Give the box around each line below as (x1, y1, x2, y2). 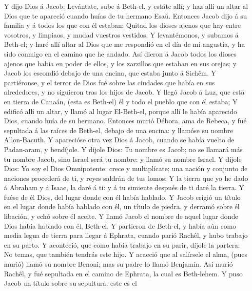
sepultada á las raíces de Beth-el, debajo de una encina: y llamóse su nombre (4, 125, 233, 135)
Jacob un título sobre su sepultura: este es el (4, 278, 137, 288)
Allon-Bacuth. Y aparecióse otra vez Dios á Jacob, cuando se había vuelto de (4, 135, 234, 145)
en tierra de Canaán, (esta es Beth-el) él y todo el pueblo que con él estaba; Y (4, 96, 238, 106)
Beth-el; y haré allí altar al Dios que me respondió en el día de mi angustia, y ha (4, 39, 245, 49)
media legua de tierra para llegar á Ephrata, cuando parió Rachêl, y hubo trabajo (4, 230, 248, 240)
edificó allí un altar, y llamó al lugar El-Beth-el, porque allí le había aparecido (4, 106, 237, 116)
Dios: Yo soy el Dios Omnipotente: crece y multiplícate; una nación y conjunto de (4, 163, 248, 174)
